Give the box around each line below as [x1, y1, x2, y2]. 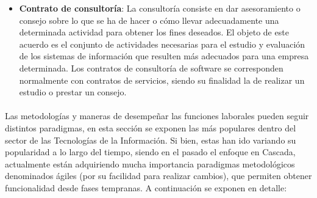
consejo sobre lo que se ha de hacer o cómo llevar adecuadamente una [19, 13, 279, 26]
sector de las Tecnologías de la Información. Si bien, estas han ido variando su [5, 133, 296, 146]
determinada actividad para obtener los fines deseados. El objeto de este [19, 26, 289, 38]
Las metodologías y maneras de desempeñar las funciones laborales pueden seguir [5, 109, 309, 122]
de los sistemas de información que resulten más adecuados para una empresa [19, 50, 309, 62]
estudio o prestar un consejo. [19, 86, 127, 98]
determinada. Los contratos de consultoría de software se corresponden [19, 61, 283, 74]
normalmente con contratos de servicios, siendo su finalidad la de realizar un [19, 73, 305, 86]
